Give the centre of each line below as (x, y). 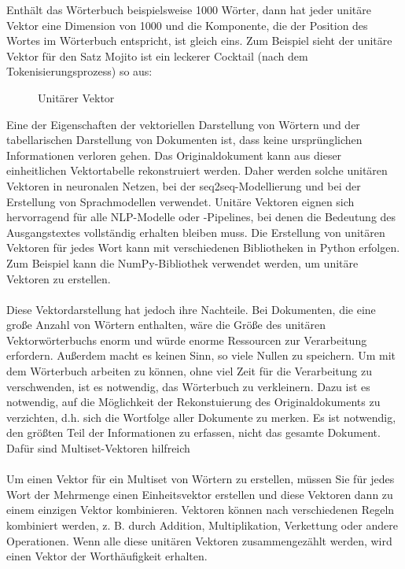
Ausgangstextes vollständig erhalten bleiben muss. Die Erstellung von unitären (196, 232)
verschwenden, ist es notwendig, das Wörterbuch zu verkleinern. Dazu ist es (188, 386)
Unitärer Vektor (76, 97)
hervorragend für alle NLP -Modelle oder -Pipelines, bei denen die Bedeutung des (201, 217)
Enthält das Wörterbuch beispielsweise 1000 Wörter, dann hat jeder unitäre (189, 9)
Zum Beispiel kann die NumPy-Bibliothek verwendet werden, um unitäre (182, 262)
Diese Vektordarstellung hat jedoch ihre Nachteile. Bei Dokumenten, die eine (191, 309)
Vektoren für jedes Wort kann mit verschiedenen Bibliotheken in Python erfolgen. (203, 248)
